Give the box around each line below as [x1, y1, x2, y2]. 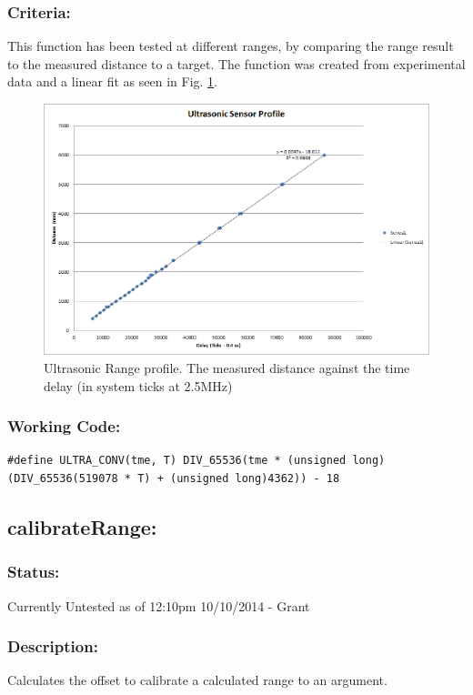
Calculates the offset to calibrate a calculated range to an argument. [7, 670, 387, 690]
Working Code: [7, 415, 121, 438]
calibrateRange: [7, 513, 157, 541]
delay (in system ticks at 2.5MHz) [44, 376, 233, 395]
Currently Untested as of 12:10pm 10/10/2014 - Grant [7, 596, 310, 615]
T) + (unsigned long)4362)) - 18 [137, 472, 340, 486]
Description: [7, 635, 98, 658]
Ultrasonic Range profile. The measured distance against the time [44, 358, 410, 378]
